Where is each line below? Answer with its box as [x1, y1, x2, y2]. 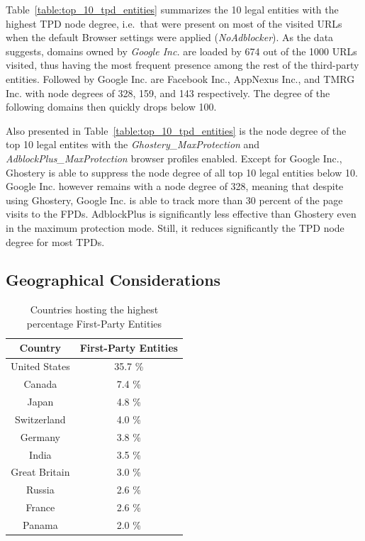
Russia [26, 482, 55, 497]
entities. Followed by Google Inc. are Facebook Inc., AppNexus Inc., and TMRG [6, 71, 355, 86]
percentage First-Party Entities [26, 316, 162, 330]
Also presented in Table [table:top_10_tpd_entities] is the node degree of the [6, 123, 347, 138]
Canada [23, 377, 57, 391]
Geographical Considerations [6, 269, 221, 291]
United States [11, 359, 70, 374]
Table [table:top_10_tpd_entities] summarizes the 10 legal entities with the [6, 2, 339, 16]
